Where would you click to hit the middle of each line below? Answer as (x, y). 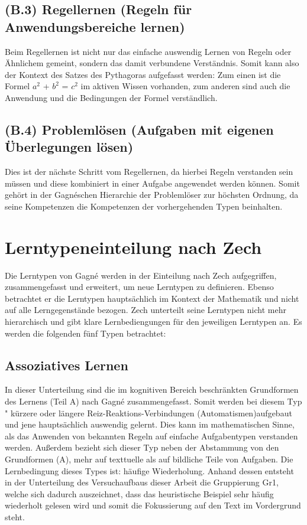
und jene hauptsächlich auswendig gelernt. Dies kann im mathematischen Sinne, (150, 424)
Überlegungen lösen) (69, 147)
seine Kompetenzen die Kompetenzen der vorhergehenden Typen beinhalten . (144, 206)
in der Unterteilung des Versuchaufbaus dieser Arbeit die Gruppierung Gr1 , (142, 482)
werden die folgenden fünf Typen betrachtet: (85, 333)
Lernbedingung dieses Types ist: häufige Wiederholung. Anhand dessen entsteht (149, 470)
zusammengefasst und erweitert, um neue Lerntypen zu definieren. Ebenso (139, 287)
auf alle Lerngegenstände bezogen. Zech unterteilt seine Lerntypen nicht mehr (146, 310)
